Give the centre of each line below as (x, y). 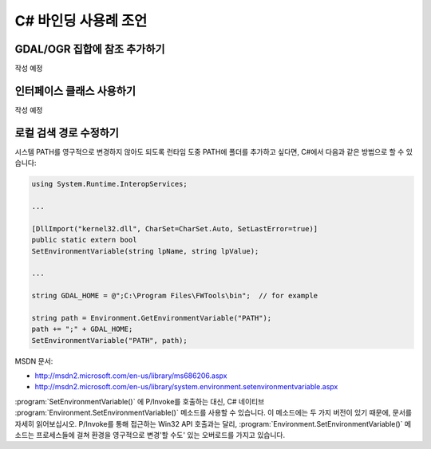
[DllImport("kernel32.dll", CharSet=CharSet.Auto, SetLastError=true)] (175, 228)
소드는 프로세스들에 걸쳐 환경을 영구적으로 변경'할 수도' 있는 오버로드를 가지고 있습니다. (150, 435)
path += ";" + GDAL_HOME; (82, 329)
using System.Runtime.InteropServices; (109, 184)
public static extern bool (84, 240)
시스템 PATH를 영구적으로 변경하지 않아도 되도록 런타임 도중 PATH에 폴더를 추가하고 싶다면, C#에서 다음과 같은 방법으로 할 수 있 (214, 152)
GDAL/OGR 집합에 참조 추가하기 (90, 49)
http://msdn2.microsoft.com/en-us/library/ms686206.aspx (131, 376)
